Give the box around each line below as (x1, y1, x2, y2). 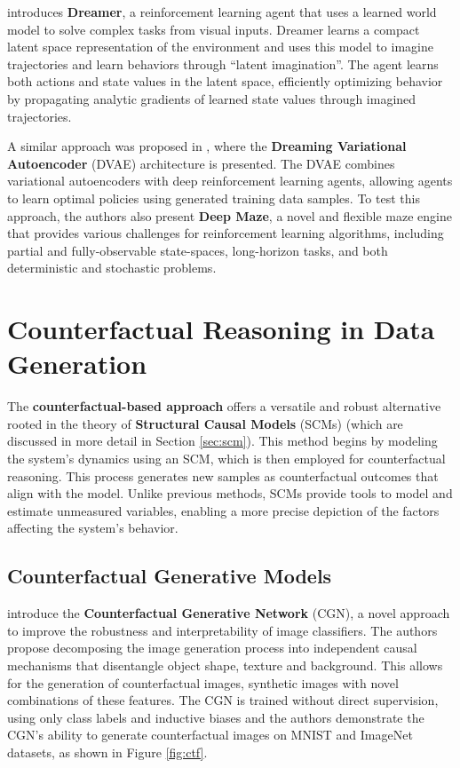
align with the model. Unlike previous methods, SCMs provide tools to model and (7, 484, 453, 503)
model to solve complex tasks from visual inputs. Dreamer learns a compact (7, 20, 420, 38)
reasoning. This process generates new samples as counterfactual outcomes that (7, 466, 439, 485)
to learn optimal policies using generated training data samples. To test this (7, 188, 420, 207)
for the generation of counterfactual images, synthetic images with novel (7, 673, 399, 692)
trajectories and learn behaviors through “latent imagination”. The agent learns (7, 54, 439, 73)
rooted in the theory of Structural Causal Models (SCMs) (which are (7, 414, 403, 432)
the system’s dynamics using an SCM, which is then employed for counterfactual (7, 449, 446, 467)
